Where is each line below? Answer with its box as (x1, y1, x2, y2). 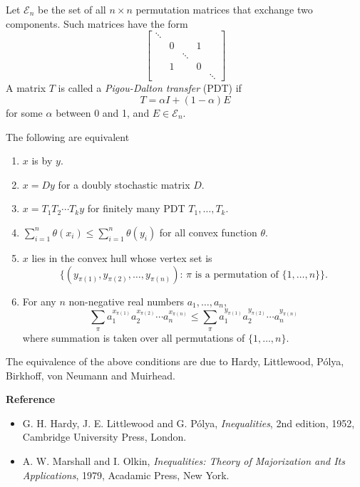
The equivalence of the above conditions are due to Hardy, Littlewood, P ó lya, (6, 354, 344, 369)
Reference (6, 392, 56, 407)
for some (6, 105, 43, 120)
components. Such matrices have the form (6, 16, 188, 31)
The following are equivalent (6, 129, 130, 144)
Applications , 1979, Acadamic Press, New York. (22, 467, 230, 482)
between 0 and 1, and (56, 105, 150, 120)
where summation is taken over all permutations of (22, 330, 245, 345)
